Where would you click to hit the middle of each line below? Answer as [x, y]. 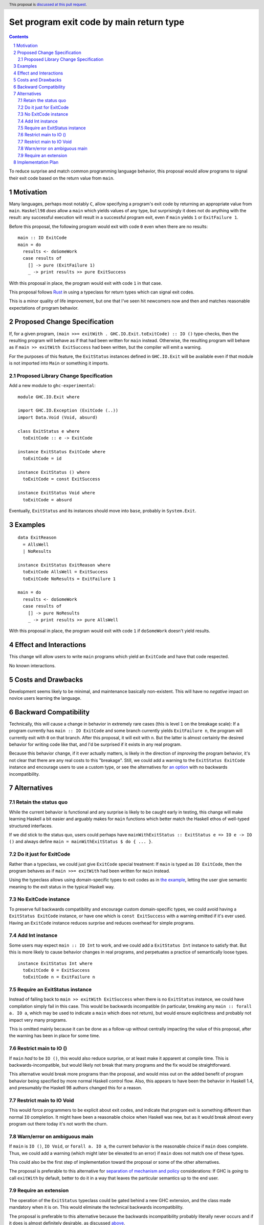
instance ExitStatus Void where [56, 493]
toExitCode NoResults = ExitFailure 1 [69, 579]
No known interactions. [33, 665]
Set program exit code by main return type [97, 22]
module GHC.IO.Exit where [49, 397]
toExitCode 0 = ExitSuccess [56, 970]
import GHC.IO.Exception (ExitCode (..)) [68, 411]
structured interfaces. [31, 826]
